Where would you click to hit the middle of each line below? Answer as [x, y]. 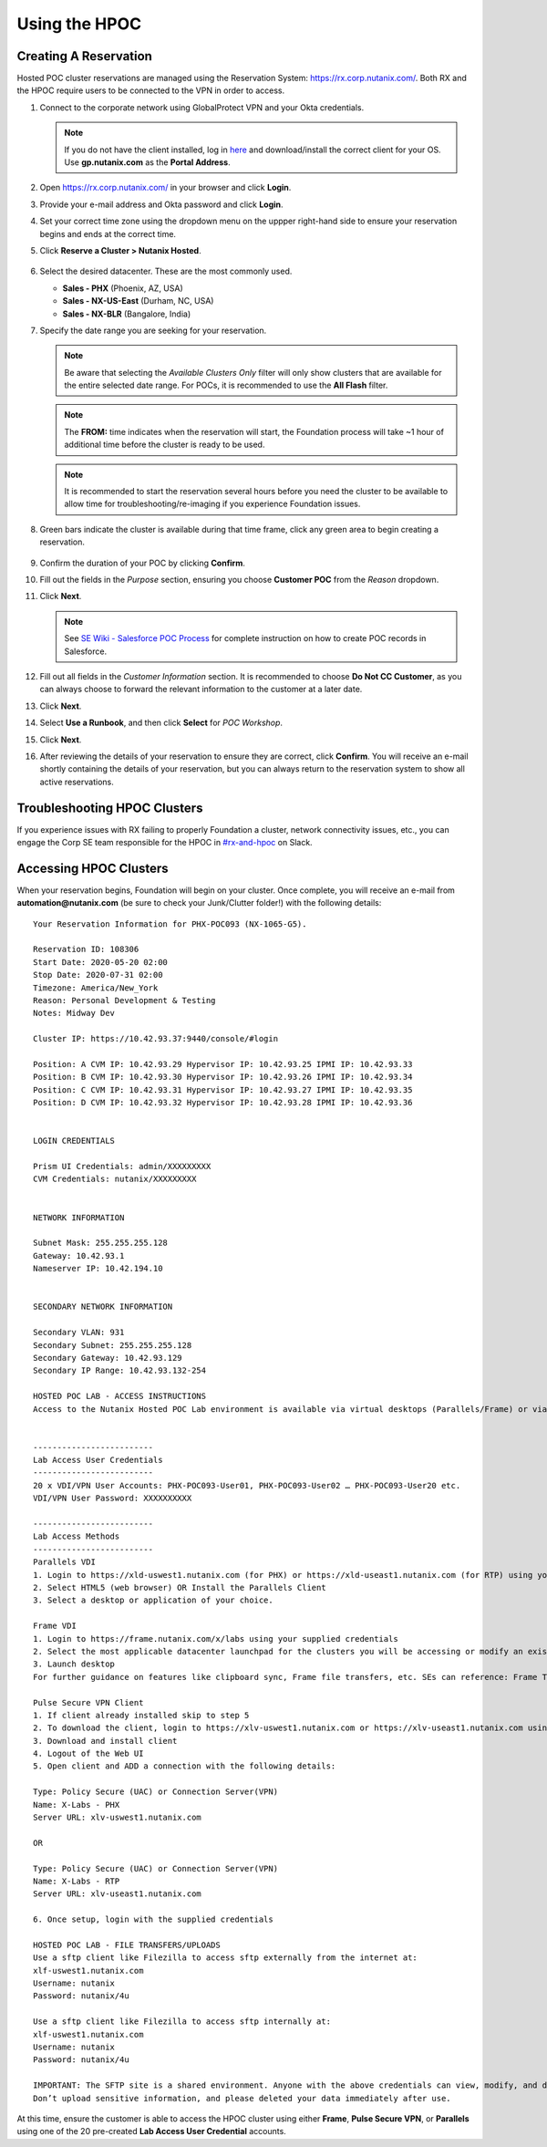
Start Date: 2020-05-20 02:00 [101, 962]
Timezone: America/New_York [96, 988]
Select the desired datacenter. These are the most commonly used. [166, 271]
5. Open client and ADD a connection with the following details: [185, 1766]
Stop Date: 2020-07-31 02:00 [98, 975]
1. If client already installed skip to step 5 [141, 1715]
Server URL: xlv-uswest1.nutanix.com [118, 1818]
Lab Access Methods [77, 1536]
